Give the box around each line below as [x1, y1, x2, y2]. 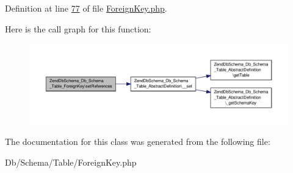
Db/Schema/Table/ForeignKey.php [5, 155, 137, 168]
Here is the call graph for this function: [5, 22, 151, 35]
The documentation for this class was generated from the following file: [5, 135, 270, 148]
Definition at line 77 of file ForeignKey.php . [5, 2, 167, 14]
